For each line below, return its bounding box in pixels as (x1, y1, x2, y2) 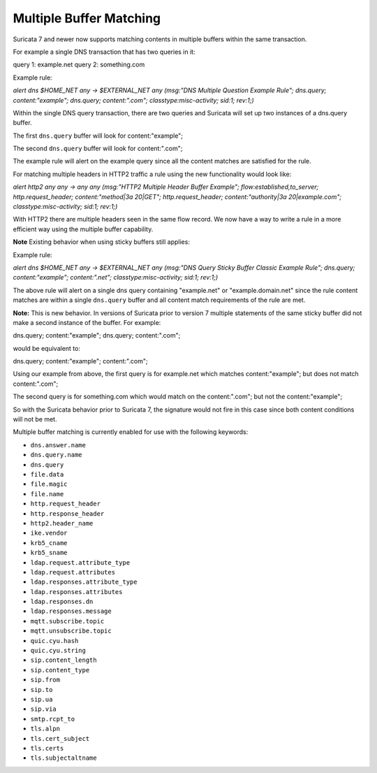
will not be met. (13, 415, 57, 424)
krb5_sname (30, 549, 68, 557)
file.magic (30, 480, 68, 489)
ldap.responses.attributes (30, 588, 123, 595)
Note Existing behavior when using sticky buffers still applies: (13, 238, 190, 246)
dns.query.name (30, 451, 83, 459)
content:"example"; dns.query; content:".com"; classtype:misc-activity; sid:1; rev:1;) (13, 96, 254, 104)
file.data (30, 470, 64, 478)
